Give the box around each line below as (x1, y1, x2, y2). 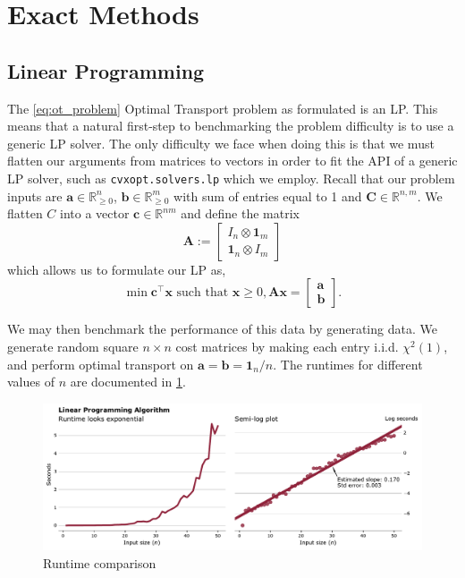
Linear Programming (7, 56, 205, 84)
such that (176, 286, 229, 300)
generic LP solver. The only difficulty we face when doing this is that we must (7, 133, 435, 152)
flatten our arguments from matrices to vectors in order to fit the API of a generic (7, 151, 458, 170)
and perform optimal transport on (7, 354, 194, 373)
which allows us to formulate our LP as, (7, 259, 226, 278)
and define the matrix (181, 204, 300, 223)
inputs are (7, 186, 63, 205)
